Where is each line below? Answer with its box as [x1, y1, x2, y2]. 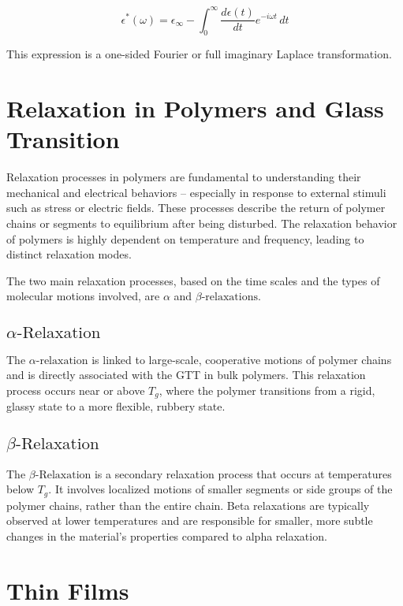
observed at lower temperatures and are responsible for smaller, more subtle [6, 512, 373, 529]
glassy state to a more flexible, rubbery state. [6, 398, 226, 415]
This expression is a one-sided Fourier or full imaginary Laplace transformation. [6, 46, 392, 62]
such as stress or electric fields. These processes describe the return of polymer [6, 199, 386, 216]
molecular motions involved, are [6, 288, 160, 304]
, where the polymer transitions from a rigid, [159, 381, 375, 398]
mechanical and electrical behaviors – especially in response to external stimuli [6, 184, 386, 200]
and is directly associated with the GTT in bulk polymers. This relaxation [6, 366, 366, 383]
